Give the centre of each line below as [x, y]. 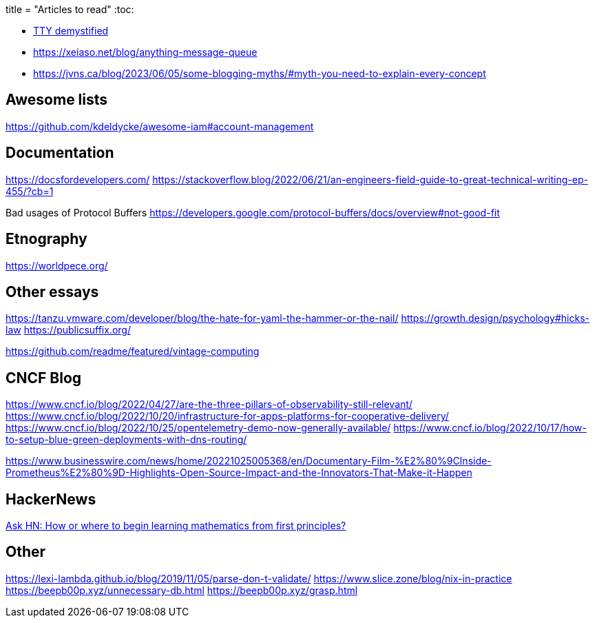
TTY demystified [71, 31]
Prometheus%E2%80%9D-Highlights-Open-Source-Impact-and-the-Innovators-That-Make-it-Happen [239, 473]
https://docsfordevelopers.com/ [78, 179]
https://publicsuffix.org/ [77, 330]
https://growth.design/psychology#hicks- [495, 318]
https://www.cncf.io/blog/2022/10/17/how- [490, 428]
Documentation [60, 153]
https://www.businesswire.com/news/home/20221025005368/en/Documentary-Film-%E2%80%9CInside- [249, 461]
